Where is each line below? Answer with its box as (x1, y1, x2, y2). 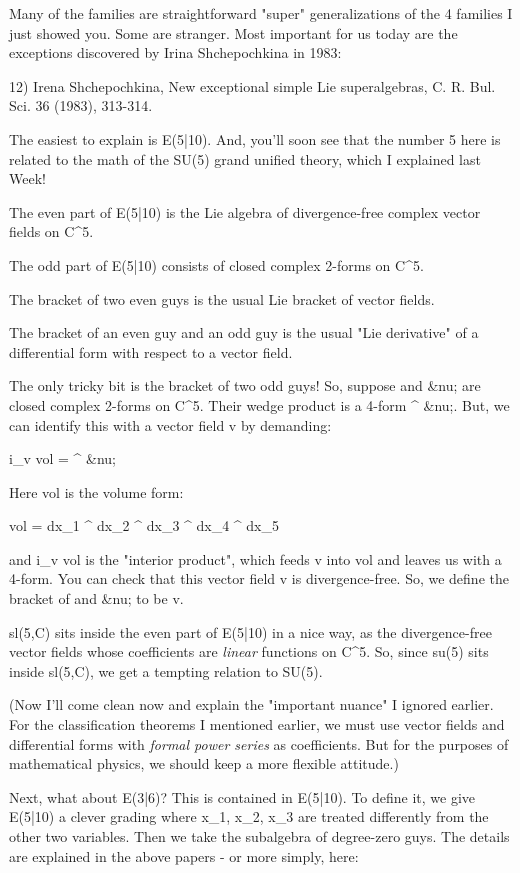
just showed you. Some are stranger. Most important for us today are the (9, 22, 458, 43)
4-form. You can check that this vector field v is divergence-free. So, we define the (9, 568, 509, 589)
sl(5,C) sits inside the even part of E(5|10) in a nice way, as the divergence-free (9, 621, 492, 642)
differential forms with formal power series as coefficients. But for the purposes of (9, 733, 509, 754)
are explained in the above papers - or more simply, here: (9, 845, 359, 866)
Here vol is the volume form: (9, 481, 184, 502)
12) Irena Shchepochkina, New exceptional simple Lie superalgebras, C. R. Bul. (9, 75, 496, 96)
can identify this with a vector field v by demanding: (9, 414, 332, 435)
